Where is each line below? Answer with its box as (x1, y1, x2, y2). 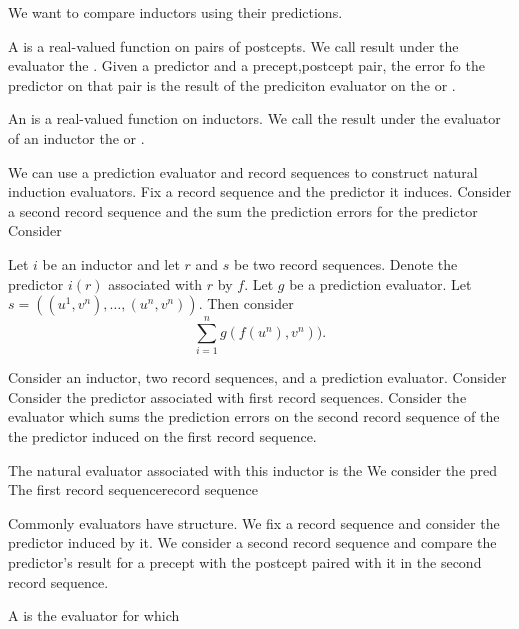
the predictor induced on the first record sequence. (8, 426, 317, 447)
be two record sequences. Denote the (234, 253, 458, 274)
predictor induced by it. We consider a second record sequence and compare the (8, 532, 497, 553)
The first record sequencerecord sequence (8, 479, 259, 500)
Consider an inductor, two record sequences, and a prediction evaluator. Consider (8, 367, 507, 388)
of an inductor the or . (8, 127, 145, 148)
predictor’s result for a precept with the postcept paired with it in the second (8, 552, 482, 572)
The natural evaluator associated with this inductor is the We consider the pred (8, 459, 498, 480)
